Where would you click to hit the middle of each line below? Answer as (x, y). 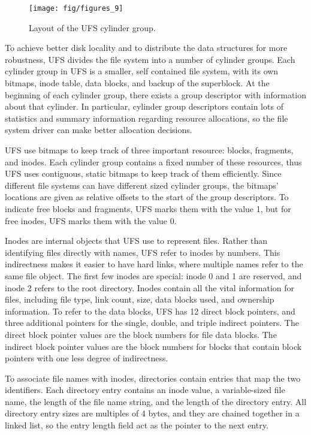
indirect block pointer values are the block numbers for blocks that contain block (153, 346)
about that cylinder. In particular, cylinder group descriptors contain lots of (144, 106)
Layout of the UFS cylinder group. (92, 27)
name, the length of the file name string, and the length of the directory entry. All (156, 401)
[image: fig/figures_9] (76, 8)
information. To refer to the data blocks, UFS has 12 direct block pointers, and (150, 311)
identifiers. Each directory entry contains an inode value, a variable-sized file (145, 390)
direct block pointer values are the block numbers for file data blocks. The (141, 334)
